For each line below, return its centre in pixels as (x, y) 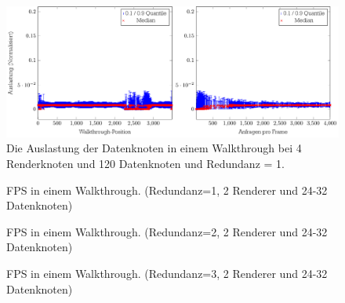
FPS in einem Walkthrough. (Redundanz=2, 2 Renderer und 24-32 (167, 231)
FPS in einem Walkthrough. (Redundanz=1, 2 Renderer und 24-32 (167, 190)
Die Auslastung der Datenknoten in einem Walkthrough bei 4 (154, 148)
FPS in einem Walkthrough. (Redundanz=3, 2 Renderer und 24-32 (167, 274)
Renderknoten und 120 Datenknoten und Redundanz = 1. (145, 164)
